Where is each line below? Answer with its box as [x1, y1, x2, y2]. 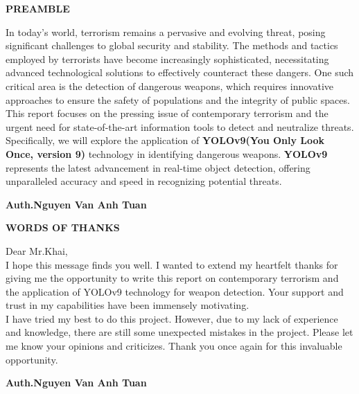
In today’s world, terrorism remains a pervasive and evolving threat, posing [6, 24, 326, 39]
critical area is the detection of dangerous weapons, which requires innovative [6, 78, 333, 93]
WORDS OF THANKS [6, 220, 120, 235]
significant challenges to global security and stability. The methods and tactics [6, 38, 338, 53]
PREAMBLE [6, 1, 70, 15]
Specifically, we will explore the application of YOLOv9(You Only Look [6, 133, 325, 147]
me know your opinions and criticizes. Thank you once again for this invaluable [6, 339, 342, 353]
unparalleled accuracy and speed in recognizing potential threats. [6, 174, 282, 188]
